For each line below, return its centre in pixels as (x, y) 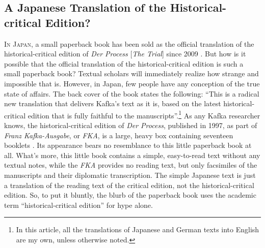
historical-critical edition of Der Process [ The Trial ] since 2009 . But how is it (125, 54)
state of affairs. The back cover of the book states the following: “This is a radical (132, 93)
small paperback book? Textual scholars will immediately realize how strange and (131, 73)
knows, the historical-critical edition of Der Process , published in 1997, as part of (131, 125)
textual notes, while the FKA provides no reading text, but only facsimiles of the (131, 165)
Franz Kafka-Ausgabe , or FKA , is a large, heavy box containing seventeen (119, 135)
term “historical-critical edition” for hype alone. (78, 205)
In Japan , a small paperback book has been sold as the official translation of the (129, 43)
